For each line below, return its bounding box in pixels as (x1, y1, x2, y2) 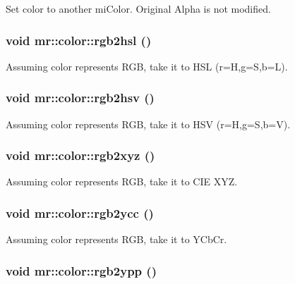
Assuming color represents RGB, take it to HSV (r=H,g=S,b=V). (6, 116, 291, 131)
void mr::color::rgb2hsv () (6, 89, 155, 106)
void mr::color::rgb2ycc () (6, 204, 154, 221)
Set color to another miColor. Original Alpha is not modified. (6, 1, 271, 16)
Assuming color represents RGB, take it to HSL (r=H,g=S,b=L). (6, 58, 288, 73)
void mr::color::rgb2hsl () (6, 31, 152, 49)
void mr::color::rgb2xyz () (6, 147, 155, 164)
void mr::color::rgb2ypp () (6, 261, 157, 279)
